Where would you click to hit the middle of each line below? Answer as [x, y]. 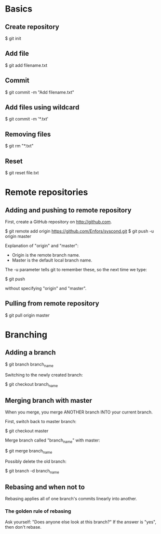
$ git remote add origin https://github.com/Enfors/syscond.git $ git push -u [80, 231]
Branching [26, 335]
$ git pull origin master [27, 315]
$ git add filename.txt [26, 65]
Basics [19, 9]
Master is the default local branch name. [52, 260]
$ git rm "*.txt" [19, 146]
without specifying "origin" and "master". [46, 289]
